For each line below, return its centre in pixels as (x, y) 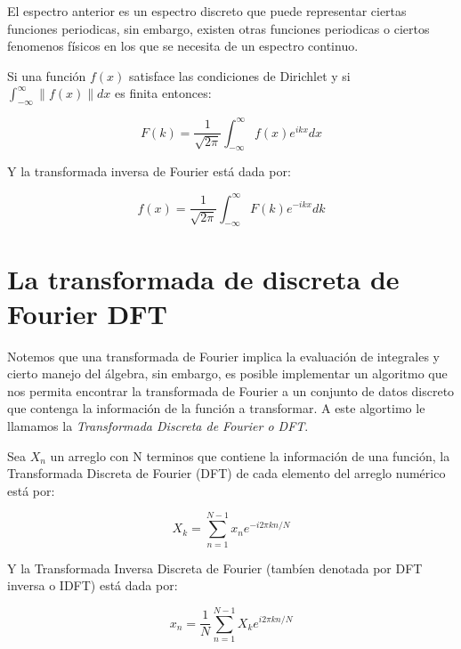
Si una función (47, 75)
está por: (31, 490)
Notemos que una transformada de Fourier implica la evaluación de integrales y (223, 356)
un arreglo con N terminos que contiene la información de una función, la (250, 455)
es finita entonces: (163, 93)
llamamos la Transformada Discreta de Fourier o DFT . (158, 426)
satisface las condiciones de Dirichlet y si (240, 75)
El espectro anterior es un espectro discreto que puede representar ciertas (207, 11)
